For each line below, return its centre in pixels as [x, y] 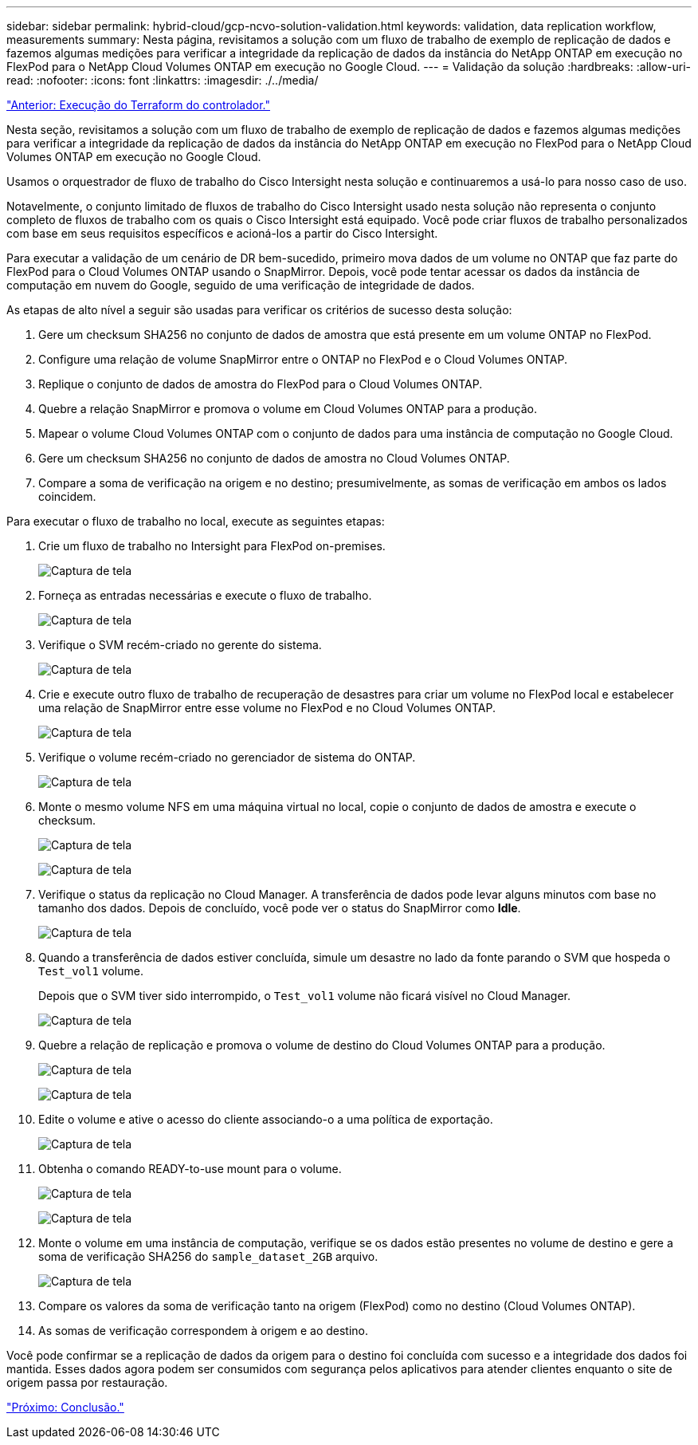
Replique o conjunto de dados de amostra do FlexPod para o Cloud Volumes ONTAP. [261, 384]
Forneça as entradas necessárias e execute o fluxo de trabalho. [205, 595]
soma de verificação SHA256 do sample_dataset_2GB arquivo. [208, 1256]
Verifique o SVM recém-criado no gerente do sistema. [180, 645]
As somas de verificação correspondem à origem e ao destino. [204, 1331]
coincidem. [67, 496]
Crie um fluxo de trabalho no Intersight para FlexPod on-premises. [212, 546]
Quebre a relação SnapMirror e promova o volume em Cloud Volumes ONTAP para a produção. [288, 409]
